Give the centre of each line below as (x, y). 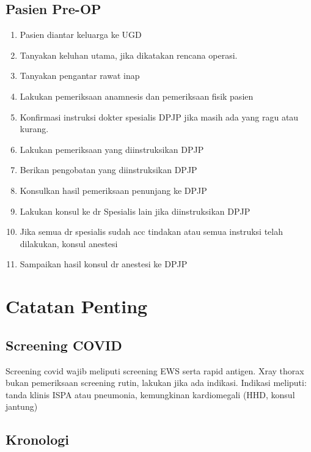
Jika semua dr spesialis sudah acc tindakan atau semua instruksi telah (152, 232)
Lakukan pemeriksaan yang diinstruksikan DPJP (112, 149)
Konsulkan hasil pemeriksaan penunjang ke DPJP (113, 190)
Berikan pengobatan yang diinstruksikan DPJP (108, 170)
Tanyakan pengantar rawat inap (80, 76)
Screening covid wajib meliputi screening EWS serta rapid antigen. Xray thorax (155, 370)
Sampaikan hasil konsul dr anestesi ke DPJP (104, 264)
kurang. (34, 129)
